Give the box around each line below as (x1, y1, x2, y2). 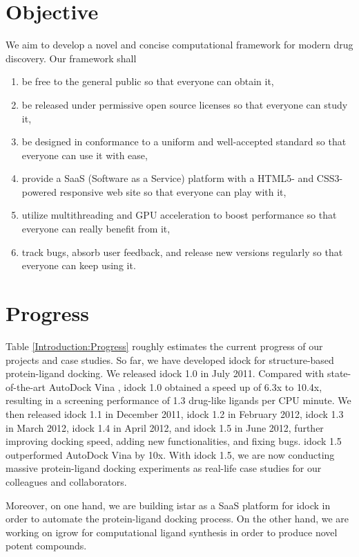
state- (327, 366, 351, 381)
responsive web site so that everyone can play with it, (59, 184, 287, 199)
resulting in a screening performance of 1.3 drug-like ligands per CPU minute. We (6, 393, 351, 408)
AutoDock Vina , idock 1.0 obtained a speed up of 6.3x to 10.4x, (48, 379, 322, 394)
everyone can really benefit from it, (21, 221, 171, 236)
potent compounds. (6, 538, 87, 553)
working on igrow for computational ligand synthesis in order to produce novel (6, 524, 338, 539)
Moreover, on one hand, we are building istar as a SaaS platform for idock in (6, 497, 331, 512)
